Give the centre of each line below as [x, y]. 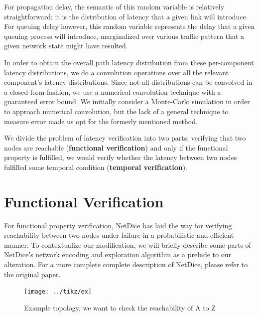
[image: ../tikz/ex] [58, 292]
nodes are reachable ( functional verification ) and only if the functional [116, 147]
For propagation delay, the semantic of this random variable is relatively [114, 6]
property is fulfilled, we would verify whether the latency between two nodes [121, 157]
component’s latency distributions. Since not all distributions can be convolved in [128, 82]
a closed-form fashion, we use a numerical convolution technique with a [113, 91]
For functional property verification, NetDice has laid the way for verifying [118, 225]
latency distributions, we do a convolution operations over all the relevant [117, 72]
